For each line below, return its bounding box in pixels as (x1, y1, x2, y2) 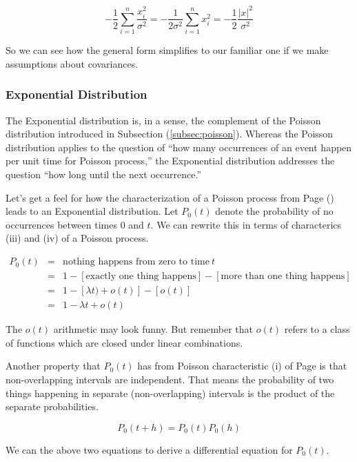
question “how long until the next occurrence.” (6, 167, 202, 182)
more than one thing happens (221, 271, 345, 282)
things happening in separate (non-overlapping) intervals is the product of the (6, 385, 335, 400)
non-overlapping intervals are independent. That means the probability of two (6, 372, 334, 386)
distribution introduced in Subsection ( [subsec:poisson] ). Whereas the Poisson (6, 126, 334, 141)
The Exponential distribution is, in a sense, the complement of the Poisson (6, 113, 321, 127)
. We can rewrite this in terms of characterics (150, 217, 342, 231)
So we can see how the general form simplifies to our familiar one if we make (6, 43, 329, 57)
